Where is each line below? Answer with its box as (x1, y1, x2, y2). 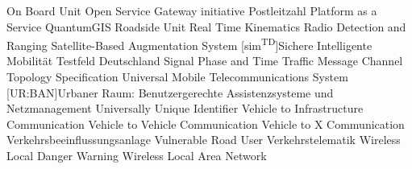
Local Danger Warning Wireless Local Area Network (6, 147, 267, 163)
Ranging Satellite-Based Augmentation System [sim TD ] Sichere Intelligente (6, 35, 372, 53)
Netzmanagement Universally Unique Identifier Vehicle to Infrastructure (6, 100, 364, 117)
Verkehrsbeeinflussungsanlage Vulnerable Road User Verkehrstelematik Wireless (6, 131, 401, 148)
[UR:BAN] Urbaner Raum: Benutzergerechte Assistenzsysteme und (6, 84, 334, 101)
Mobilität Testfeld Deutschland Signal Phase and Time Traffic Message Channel (6, 52, 403, 69)
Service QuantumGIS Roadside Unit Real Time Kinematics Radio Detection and (6, 18, 406, 35)
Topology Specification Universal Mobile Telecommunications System (6, 68, 348, 85)
